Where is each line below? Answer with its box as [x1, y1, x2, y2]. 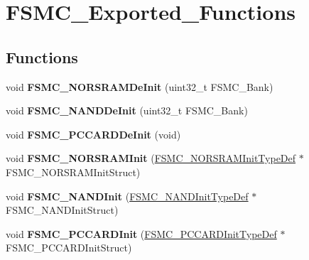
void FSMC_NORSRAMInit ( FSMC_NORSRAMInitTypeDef [6, 151, 296, 166]
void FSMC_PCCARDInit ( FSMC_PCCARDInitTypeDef [6, 226, 277, 241]
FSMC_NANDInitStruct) [6, 202, 119, 217]
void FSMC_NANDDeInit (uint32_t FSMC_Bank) [6, 103, 248, 118]
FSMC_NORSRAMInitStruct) [6, 164, 141, 179]
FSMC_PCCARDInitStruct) [6, 240, 132, 255]
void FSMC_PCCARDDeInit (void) [6, 126, 181, 141]
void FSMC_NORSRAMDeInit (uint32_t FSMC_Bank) [6, 79, 273, 94]
